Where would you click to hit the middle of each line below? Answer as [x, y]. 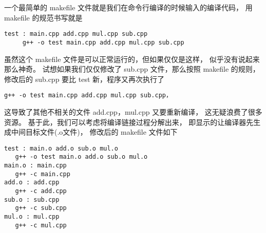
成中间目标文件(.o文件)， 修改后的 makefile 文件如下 [91, 132]
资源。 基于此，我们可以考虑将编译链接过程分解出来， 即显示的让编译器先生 [132, 122]
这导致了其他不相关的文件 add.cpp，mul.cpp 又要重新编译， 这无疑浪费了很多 [133, 111]
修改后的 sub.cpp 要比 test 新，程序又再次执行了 [84, 79]
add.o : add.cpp [32, 183]
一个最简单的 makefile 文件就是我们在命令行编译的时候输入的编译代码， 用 [128, 7]
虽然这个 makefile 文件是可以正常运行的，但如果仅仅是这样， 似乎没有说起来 [132, 59]
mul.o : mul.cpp [32, 216]
